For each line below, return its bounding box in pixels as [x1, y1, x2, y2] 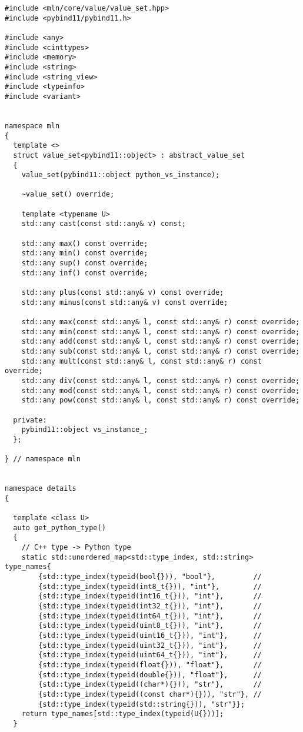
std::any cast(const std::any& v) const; [21, 219, 186, 228]
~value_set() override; [21, 190, 115, 199]
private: [13, 415, 47, 424]
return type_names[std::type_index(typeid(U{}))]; [21, 710, 224, 718]
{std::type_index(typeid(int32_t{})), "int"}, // [38, 602, 262, 611]
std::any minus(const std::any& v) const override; [21, 298, 228, 307]
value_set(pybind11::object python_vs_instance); [21, 171, 220, 179]
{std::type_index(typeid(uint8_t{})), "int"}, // [38, 621, 262, 630]
